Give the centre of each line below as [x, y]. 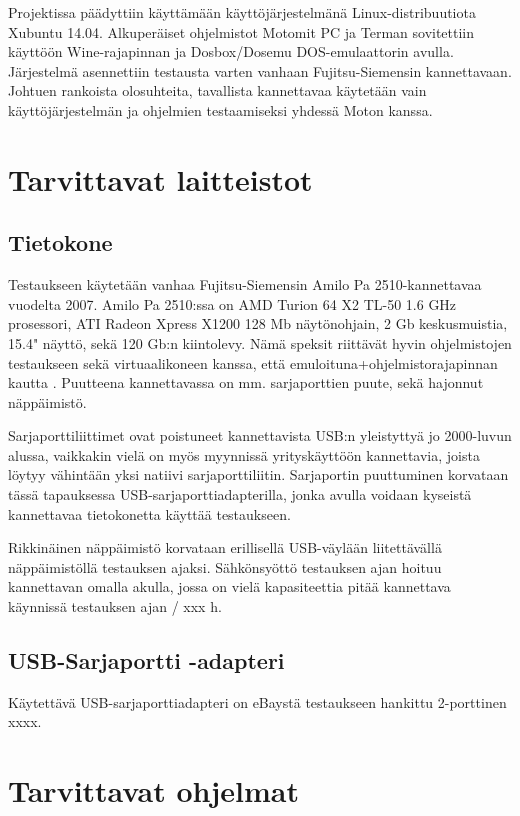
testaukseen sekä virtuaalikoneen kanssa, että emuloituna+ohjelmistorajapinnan [253, 362]
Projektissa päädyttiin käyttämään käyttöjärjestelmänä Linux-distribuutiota [242, 12]
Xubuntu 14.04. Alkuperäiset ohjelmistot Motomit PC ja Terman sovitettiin [241, 31]
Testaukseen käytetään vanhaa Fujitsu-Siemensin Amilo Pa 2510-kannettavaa [245, 284]
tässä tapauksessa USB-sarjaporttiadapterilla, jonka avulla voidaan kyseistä [240, 494]
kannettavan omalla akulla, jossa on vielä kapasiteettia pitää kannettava [229, 586]
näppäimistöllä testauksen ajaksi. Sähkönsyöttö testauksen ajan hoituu [225, 566]
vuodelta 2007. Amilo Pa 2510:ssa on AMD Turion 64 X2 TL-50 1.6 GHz [232, 303]
